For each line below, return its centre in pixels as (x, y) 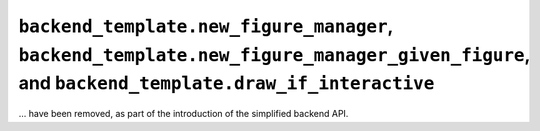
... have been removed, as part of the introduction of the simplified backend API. (183, 114)
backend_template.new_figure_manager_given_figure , (274, 54)
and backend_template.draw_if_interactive (226, 83)
